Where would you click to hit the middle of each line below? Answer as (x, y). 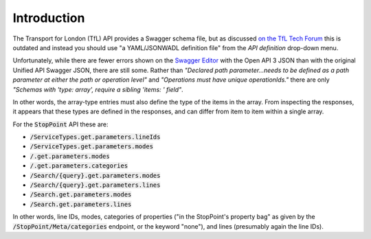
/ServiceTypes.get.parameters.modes (92, 147)
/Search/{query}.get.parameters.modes (95, 175)
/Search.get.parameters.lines (81, 204)
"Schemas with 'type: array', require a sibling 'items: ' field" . (98, 89)
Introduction (49, 18)
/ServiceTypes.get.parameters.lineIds (95, 137)
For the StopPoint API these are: (60, 124)
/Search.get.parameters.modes (81, 195)
